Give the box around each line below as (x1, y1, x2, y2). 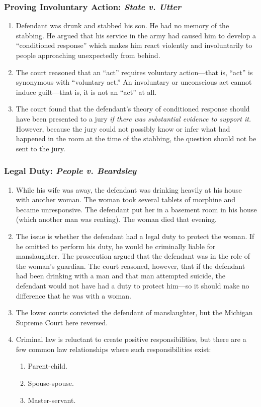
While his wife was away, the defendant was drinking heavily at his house (16, 184, 242, 195)
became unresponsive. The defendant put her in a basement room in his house (16, 204, 257, 214)
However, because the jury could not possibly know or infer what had (16, 123, 230, 134)
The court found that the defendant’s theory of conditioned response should (16, 103, 250, 114)
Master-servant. (28, 394, 76, 405)
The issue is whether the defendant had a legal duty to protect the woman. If (16, 230, 254, 241)
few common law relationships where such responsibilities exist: (16, 343, 211, 354)
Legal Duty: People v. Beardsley (4, 164, 137, 177)
